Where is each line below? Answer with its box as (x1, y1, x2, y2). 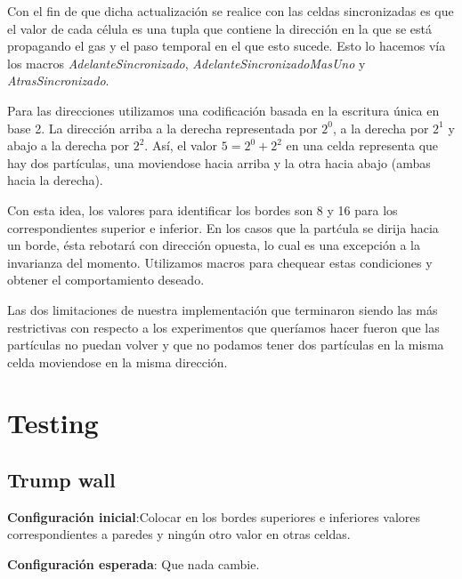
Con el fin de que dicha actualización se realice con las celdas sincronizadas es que (7, 2, 454, 20)
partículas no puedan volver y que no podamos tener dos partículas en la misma (7, 335, 444, 354)
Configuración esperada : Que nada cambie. (7, 555, 260, 574)
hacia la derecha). (7, 171, 103, 189)
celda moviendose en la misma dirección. (7, 352, 228, 371)
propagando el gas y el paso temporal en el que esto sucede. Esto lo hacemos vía (7, 36, 446, 55)
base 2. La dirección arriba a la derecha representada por (7, 118, 318, 137)
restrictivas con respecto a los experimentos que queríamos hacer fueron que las (7, 318, 440, 336)
